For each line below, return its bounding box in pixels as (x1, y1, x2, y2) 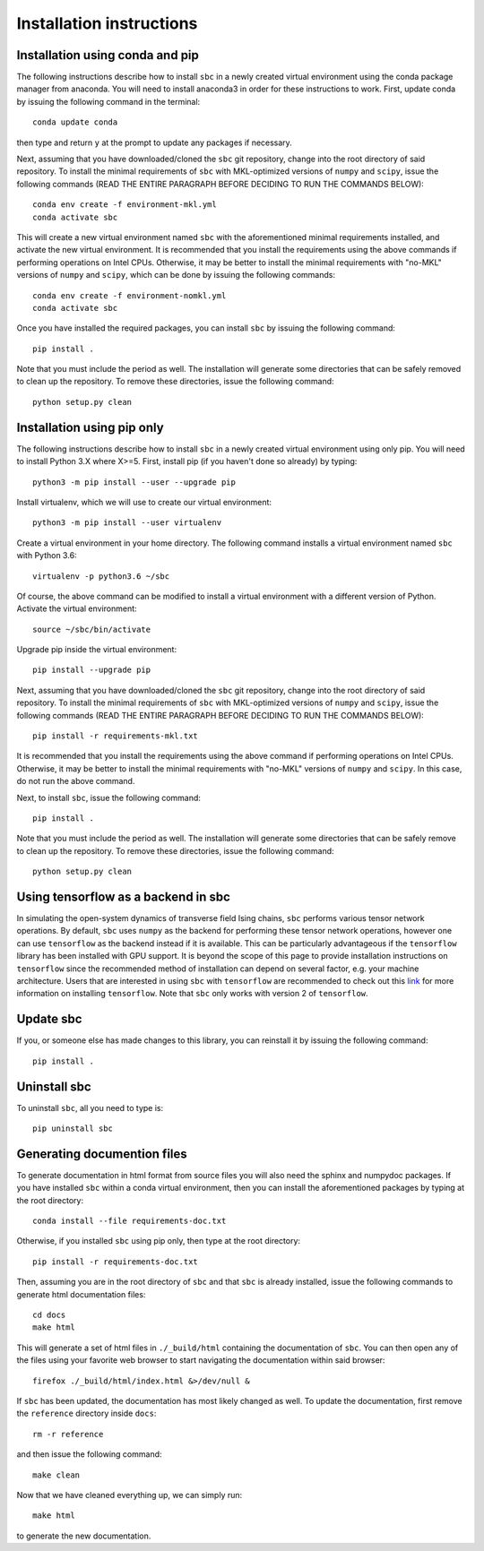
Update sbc (16, 1012, 82, 1027)
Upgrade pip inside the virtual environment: (16, 644, 177, 655)
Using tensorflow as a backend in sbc (16, 889, 230, 904)
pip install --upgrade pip (32, 665, 151, 676)
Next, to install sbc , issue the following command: (16, 792, 202, 803)
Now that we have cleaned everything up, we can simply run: (16, 1489, 243, 1500)
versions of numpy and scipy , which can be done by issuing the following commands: (16, 270, 336, 280)
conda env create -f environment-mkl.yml (32, 200, 217, 210)
